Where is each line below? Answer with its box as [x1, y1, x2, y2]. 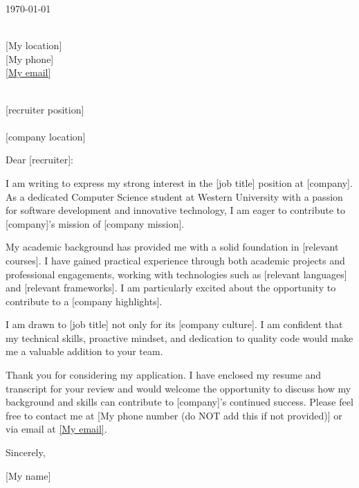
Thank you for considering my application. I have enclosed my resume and [6, 368, 322, 382]
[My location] [6, 38, 62, 53]
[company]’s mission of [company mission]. [6, 216, 185, 231]
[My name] [6, 468, 51, 482]
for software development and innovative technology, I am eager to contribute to [6, 203, 345, 217]
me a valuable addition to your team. [6, 344, 163, 359]
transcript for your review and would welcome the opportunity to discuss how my [6, 381, 351, 395]
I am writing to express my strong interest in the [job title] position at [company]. [6, 175, 353, 190]
